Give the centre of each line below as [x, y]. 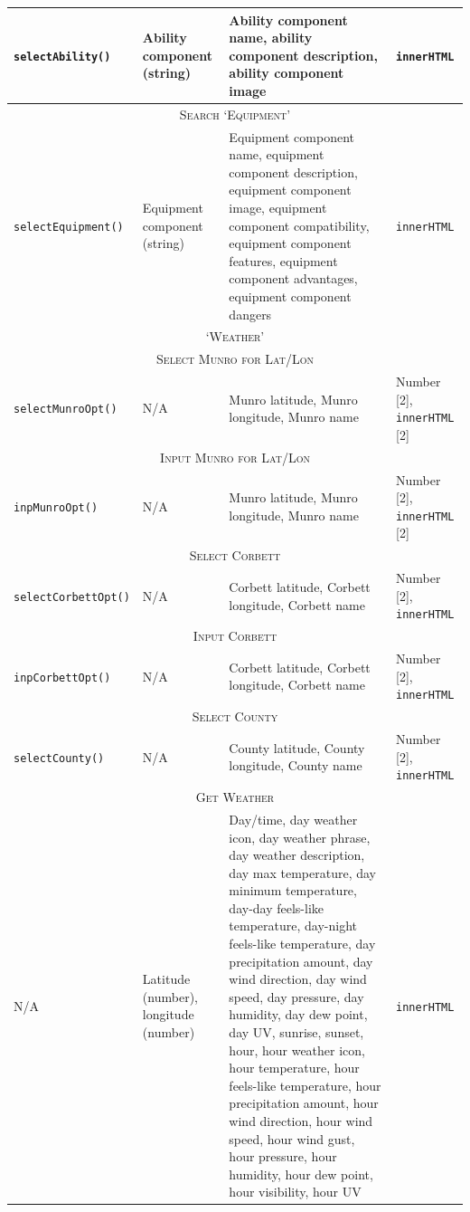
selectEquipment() [69, 227]
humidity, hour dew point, [301, 1174]
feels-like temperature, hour [305, 1085]
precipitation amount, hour [304, 1103]
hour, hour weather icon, [297, 1050]
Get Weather [235, 797]
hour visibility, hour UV [295, 1192]
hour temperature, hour [294, 1068]
